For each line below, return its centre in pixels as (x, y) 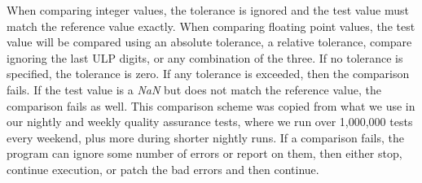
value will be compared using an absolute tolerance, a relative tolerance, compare (209, 42)
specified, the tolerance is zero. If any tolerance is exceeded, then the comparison (208, 74)
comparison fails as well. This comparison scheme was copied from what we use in (211, 105)
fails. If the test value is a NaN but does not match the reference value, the (194, 89)
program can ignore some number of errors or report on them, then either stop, (204, 153)
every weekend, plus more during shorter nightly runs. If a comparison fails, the (205, 137)
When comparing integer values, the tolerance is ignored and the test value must (208, 10)
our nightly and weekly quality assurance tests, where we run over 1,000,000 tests (210, 122)
